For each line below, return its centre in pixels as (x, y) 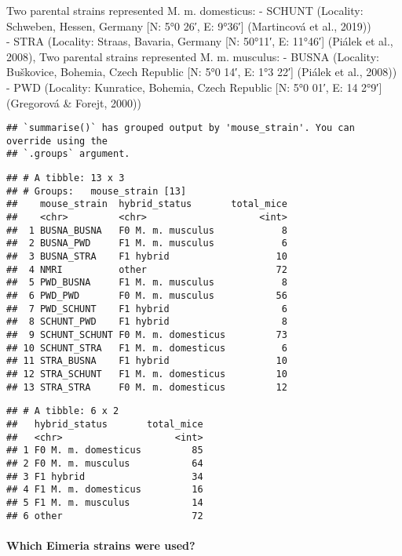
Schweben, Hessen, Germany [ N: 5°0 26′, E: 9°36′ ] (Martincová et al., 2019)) (189, 25)
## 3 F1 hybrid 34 (105, 476)
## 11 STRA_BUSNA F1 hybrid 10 (147, 361)
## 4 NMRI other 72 (147, 269)
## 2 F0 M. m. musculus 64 (105, 463)
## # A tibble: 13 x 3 (66, 178)
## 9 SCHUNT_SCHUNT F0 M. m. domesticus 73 (147, 335)
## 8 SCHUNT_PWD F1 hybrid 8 (147, 322)
